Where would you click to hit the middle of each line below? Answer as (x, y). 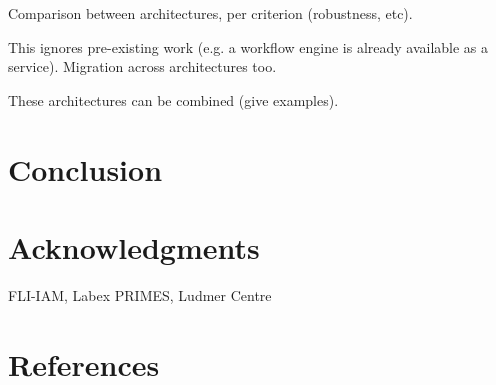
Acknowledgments (134, 246)
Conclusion (85, 168)
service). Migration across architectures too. (142, 66)
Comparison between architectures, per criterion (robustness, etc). (210, 13)
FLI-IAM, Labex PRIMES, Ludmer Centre (140, 294)
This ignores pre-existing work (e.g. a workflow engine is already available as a (248, 46)
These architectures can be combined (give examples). (173, 99)
